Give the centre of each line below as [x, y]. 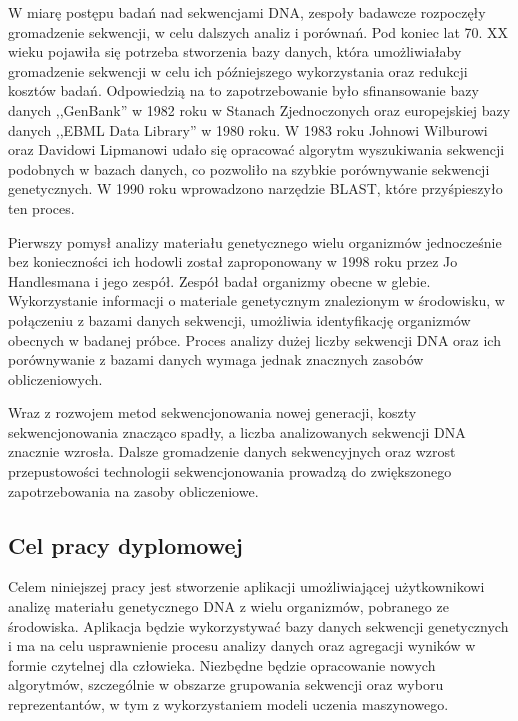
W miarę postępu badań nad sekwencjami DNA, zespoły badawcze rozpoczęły [247, 12]
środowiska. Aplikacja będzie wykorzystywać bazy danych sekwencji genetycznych [258, 625]
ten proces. [41, 207]
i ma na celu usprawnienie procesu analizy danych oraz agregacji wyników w [242, 645]
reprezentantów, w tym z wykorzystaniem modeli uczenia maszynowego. [228, 704]
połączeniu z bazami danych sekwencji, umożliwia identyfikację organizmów [239, 319]
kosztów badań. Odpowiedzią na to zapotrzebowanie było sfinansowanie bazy [243, 90]
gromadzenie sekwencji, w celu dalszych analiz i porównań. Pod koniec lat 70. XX [258, 31]
